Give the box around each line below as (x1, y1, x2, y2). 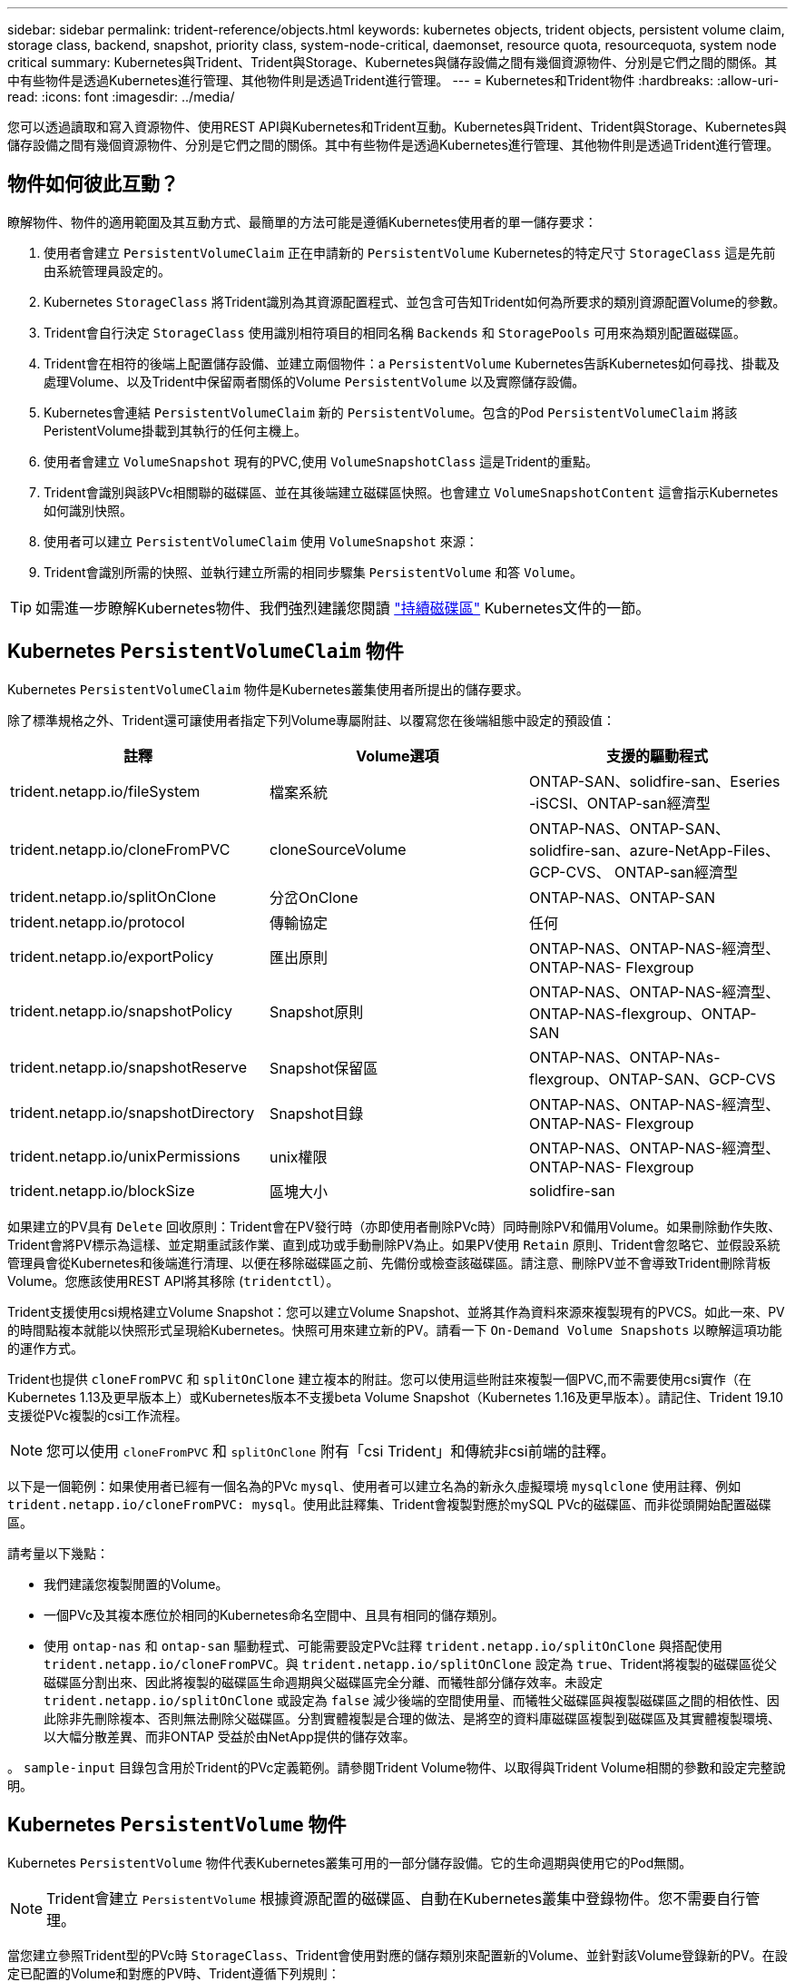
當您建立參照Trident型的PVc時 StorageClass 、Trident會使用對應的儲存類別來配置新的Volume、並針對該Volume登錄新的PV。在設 (7, 1947, 788, 1963)
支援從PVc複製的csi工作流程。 (7, 1407, 188, 1423)
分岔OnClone (269, 888, 358, 907)
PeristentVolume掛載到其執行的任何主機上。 (44, 422, 307, 438)
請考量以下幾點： (7, 1545, 109, 1561)
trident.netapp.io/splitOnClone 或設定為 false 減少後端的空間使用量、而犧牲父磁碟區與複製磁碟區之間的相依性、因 (44, 1692, 780, 1708)
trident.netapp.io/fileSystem (10, 781, 201, 800)
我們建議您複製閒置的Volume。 (44, 1575, 229, 1592)
